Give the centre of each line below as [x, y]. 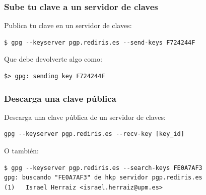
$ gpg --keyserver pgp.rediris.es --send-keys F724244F [100, 42]
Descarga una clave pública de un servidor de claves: [85, 117]
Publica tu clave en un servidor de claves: [68, 25]
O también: [21, 150]
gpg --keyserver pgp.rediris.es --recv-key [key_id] [94, 134]
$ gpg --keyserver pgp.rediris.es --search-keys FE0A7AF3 [103, 168]
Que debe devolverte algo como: [53, 59]
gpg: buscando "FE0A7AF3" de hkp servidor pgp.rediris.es [103, 178]
